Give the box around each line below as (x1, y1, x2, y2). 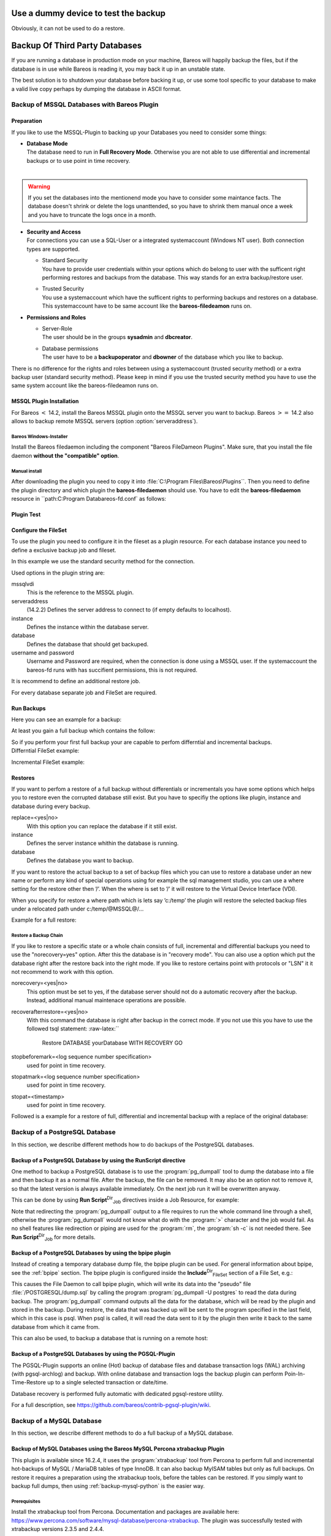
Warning (28, 182, 50, 190)
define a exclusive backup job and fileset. (11, 546, 116, 554)
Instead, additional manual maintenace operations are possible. (26, 997, 186, 1004)
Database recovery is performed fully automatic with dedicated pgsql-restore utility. (11, 1390, 224, 1397)
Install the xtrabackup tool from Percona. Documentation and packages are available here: (11, 1508, 240, 1516)
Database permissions (42, 345, 99, 352)
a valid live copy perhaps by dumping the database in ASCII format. (11, 85, 182, 92)
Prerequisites (11, 1498, 41, 1505)
